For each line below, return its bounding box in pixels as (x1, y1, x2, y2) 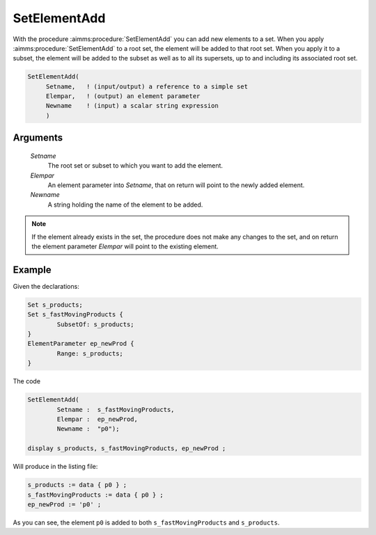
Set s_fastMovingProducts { (27, 310, 123, 319)
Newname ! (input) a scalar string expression (45, 102, 219, 110)
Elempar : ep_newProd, (56, 415, 139, 423)
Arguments (13, 132, 63, 144)
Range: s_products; (56, 349, 123, 358)
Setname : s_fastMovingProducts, (56, 406, 175, 413)
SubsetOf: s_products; (56, 320, 135, 328)
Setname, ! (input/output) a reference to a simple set (45, 82, 249, 90)
